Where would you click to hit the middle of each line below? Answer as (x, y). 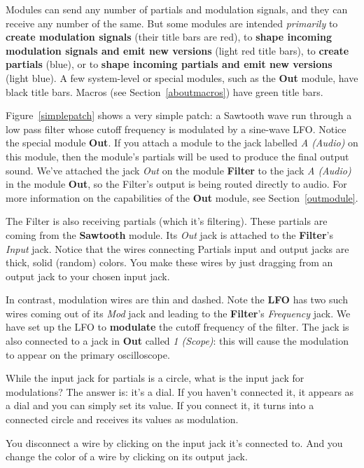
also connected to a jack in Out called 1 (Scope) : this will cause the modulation (177, 341)
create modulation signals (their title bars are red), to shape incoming (169, 37)
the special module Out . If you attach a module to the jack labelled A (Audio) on (182, 143)
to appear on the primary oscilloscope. (88, 354)
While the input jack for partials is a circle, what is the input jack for (155, 378)
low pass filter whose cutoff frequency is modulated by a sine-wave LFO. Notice (176, 129)
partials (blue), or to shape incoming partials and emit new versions (169, 64)
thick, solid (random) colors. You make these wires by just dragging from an (169, 262)
